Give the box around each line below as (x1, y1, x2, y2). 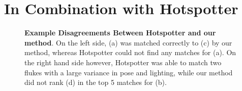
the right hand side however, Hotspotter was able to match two (24, 57, 222, 67)
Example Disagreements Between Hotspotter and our (24, 27, 216, 38)
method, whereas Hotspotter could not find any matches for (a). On (24, 47, 236, 58)
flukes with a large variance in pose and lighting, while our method (24, 67, 233, 77)
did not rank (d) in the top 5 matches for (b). (24, 77, 167, 87)
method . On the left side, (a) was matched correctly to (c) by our (24, 37, 232, 48)
